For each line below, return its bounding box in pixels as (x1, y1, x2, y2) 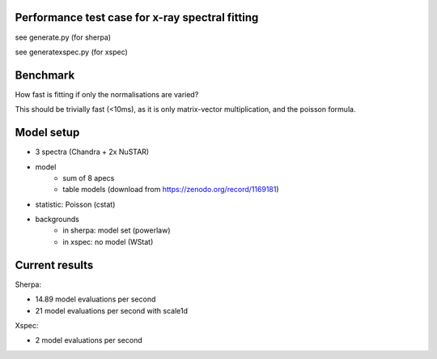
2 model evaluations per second (35, 335, 142, 345)
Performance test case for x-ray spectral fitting (15, 11, 259, 24)
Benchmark (15, 68, 75, 82)
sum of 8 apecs (62, 173, 115, 182)
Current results (15, 258, 94, 271)
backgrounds (35, 215, 80, 224)
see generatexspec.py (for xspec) (15, 47, 129, 57)
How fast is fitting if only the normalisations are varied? (15, 89, 199, 99)
